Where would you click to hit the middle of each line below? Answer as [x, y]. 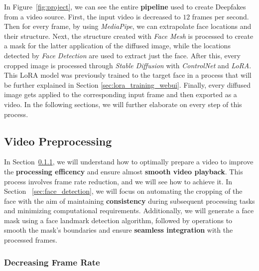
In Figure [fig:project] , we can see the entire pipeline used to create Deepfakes [125, 6]
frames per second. [220, 16]
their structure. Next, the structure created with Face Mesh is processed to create [129, 36]
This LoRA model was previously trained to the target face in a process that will [128, 75]
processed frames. [31, 240]
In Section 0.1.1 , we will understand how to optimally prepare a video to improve [129, 162]
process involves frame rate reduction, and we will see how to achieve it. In [118, 181]
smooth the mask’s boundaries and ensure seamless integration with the [119, 230]
